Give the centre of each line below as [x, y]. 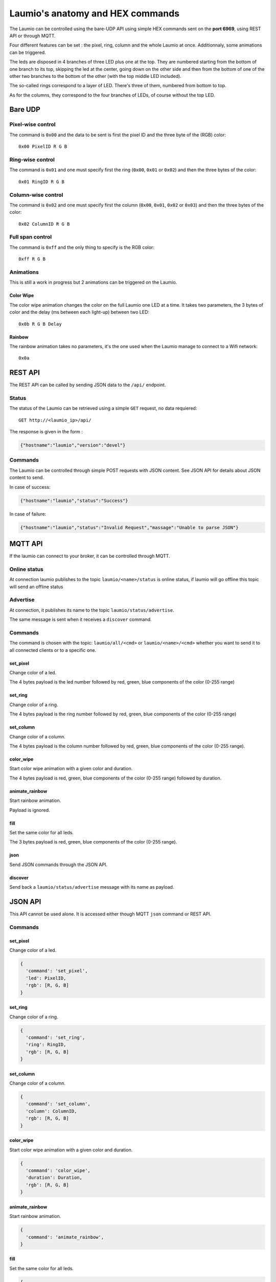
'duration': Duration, [54, 1178]
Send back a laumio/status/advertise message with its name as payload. [92, 887]
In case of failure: [28, 514]
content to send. [27, 477]
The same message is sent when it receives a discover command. [80, 619]
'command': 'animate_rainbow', [65, 1237]
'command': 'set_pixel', [57, 971]
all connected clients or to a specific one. [53, 650]
